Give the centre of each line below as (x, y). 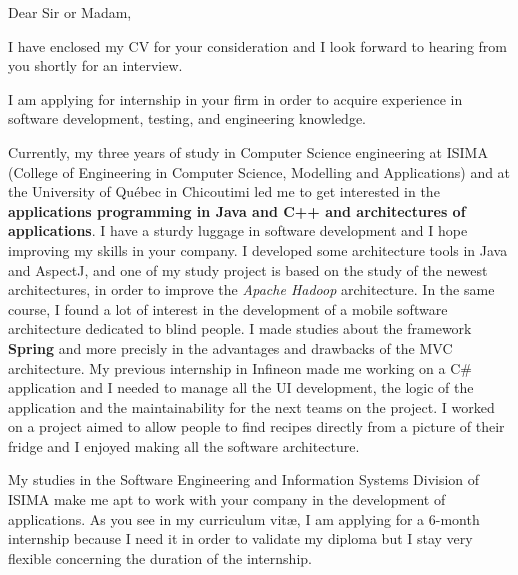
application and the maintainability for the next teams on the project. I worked (251, 406)
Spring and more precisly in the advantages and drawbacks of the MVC (230, 347)
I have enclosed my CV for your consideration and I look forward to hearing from (257, 45)
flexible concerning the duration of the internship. (160, 557)
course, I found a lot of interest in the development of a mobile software (228, 308)
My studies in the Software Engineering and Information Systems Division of (244, 479)
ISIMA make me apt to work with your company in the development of (227, 499)
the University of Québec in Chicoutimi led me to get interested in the (224, 191)
